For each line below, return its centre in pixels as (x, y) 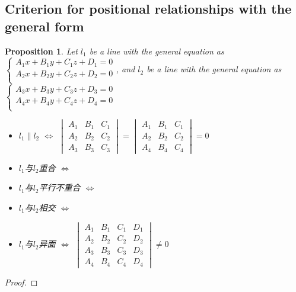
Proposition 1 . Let (41, 51)
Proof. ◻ (21, 282)
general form (44, 26)
